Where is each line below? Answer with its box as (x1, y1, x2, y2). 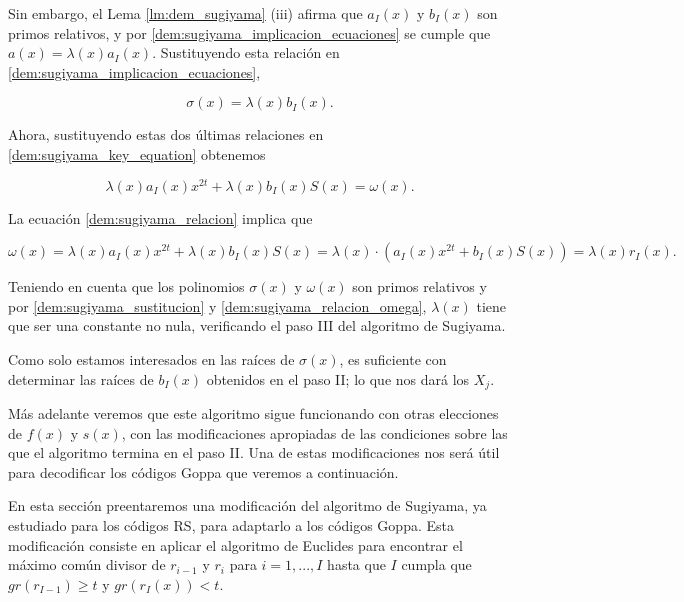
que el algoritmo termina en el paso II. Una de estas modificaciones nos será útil (8, 442, 500, 463)
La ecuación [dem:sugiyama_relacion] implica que (8, 207, 313, 228)
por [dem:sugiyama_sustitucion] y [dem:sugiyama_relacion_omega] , (8, 295, 427, 316)
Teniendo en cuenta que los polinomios (8, 276, 245, 297)
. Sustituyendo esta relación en (152, 42, 340, 63)
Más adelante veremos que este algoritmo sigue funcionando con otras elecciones (8, 403, 499, 424)
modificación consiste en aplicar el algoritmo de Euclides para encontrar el (8, 534, 463, 555)
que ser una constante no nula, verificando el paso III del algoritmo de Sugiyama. (8, 315, 506, 336)
